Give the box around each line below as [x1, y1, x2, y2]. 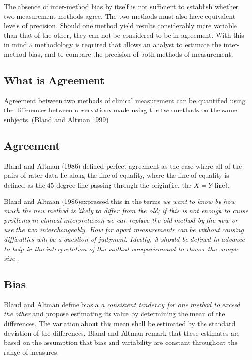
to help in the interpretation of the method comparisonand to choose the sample [4, 243, 239, 253]
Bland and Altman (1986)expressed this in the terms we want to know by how [4, 196, 235, 206]
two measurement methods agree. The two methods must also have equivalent [4, 11, 236, 21]
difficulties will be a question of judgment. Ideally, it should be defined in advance [4, 234, 245, 244]
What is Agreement [4, 72, 105, 87]
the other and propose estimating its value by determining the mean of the [4, 309, 225, 319]
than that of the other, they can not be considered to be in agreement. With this [4, 30, 244, 40]
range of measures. [4, 346, 59, 357]
